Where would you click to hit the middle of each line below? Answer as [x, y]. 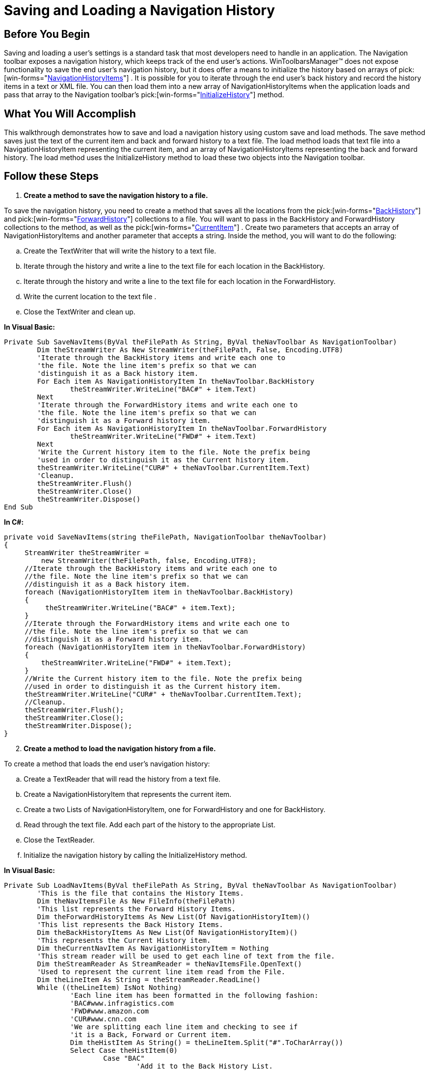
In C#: [14, 522]
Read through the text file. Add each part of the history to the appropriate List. [150, 824]
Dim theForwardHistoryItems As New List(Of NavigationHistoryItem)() [174, 916]
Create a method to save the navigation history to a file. [116, 195]
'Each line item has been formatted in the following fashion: [194, 995]
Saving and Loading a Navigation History [140, 10]
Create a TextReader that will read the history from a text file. [122, 779]
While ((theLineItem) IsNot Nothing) [109, 987]
